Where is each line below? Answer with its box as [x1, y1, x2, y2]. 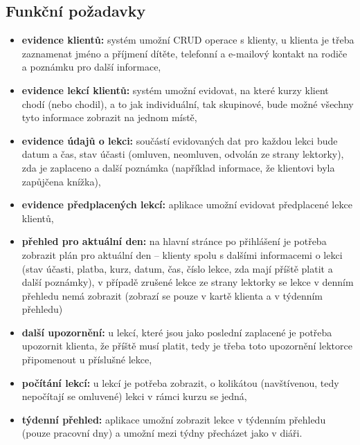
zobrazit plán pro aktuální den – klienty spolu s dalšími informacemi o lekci [21, 247, 343, 262]
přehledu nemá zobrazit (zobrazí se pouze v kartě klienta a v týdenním [21, 288, 323, 302]
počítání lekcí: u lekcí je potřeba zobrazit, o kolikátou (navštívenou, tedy [21, 375, 339, 390]
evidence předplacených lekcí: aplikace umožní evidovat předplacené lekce [21, 197, 352, 212]
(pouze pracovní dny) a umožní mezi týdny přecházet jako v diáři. [21, 426, 303, 440]
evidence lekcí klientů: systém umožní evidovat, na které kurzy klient [21, 82, 329, 97]
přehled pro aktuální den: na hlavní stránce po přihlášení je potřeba [21, 234, 327, 248]
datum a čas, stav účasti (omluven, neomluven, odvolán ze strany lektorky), [21, 147, 344, 161]
